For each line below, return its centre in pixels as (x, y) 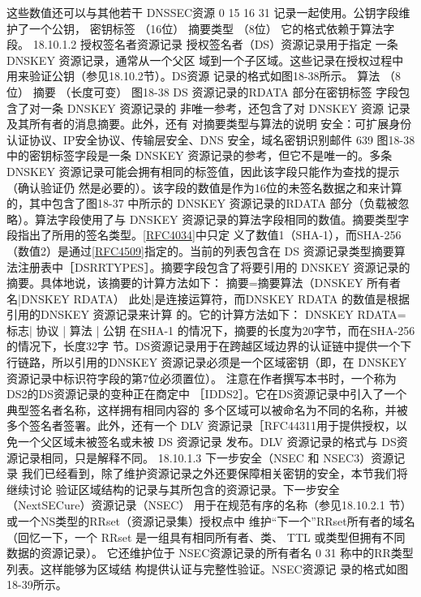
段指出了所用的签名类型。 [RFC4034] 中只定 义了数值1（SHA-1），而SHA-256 (204, 235)
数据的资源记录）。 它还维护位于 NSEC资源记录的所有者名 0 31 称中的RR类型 (210, 553)
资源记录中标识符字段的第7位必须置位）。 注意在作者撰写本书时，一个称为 (202, 378)
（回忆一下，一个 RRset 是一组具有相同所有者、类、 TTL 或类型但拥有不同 (206, 537)
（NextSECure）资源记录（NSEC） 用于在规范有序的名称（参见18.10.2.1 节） (209, 505)
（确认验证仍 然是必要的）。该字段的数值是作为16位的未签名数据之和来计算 (204, 187)
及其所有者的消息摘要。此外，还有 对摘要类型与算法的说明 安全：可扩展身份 (209, 124)
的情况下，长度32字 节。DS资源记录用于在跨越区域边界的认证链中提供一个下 (209, 346)
